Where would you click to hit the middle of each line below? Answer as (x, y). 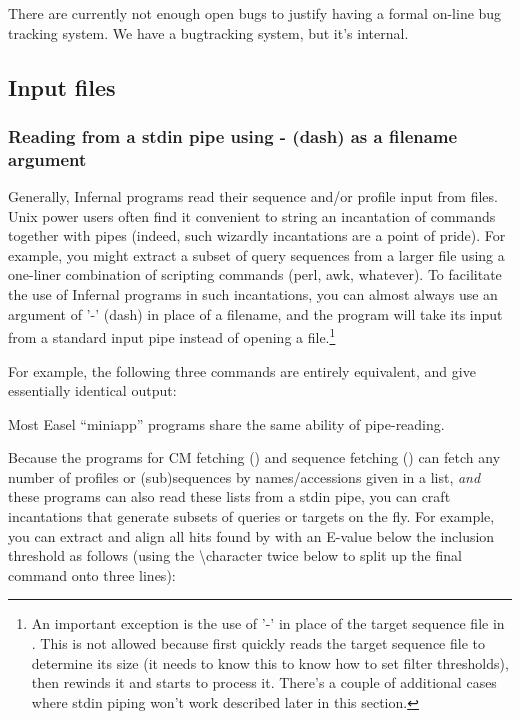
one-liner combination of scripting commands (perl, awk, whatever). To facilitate (255, 274)
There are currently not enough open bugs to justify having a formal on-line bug (255, 13)
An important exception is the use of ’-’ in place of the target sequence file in (268, 623)
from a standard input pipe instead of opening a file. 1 (172, 335)
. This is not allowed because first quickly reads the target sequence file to (258, 643)
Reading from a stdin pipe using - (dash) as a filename (233, 135)
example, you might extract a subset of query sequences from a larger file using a (256, 254)
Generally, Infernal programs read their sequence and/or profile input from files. (253, 196)
